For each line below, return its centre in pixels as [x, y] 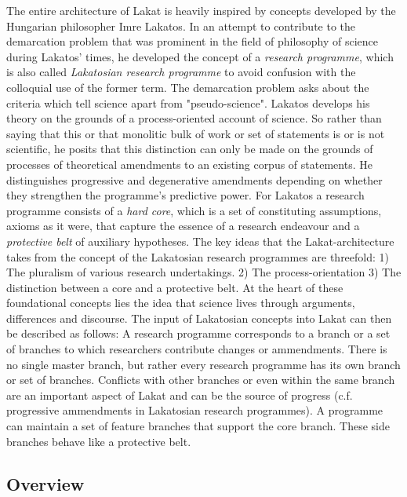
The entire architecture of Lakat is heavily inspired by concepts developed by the [201, 10]
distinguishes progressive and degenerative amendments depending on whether [194, 179]
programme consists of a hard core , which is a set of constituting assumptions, [194, 210]
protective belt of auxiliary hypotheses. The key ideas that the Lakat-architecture [200, 241]
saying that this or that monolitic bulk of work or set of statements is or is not [196, 133]
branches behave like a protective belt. [99, 441]
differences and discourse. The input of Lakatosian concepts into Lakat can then [199, 318]
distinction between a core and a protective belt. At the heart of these [175, 287]
